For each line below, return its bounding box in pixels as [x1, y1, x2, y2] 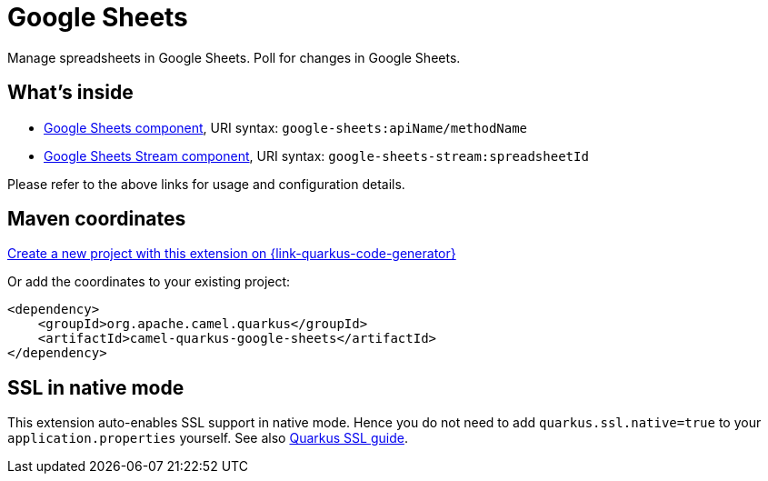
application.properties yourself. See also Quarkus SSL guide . [7, 430, 408, 446]
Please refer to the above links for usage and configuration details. [7, 175, 405, 192]
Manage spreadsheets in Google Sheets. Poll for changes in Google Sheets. [7, 49, 461, 65]
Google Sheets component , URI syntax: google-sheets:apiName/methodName [44, 119, 528, 135]
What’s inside [7, 81, 134, 105]
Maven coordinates [7, 207, 186, 231]
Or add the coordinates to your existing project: [7, 274, 291, 290]
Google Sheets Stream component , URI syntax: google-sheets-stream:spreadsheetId [44, 147, 589, 164]
